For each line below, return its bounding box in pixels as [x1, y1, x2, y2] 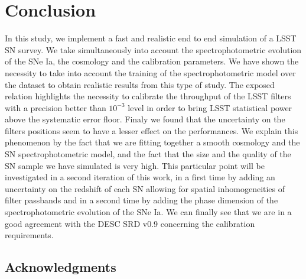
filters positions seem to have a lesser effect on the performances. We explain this [5, 124, 298, 137]
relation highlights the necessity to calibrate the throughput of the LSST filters [5, 90, 291, 102]
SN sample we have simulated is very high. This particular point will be [5, 159, 265, 171]
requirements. [5, 229, 54, 241]
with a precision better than [5, 101, 106, 113]
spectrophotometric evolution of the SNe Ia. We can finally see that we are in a [5, 206, 292, 218]
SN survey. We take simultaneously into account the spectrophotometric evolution [5, 43, 302, 56]
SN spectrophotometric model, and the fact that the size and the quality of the [5, 148, 291, 160]
